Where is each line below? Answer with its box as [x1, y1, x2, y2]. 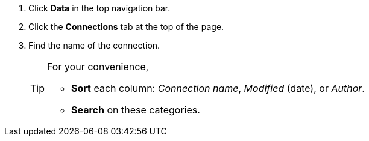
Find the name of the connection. [28, 40, 160, 50]
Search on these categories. [71, 104, 200, 116]
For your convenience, [47, 61, 149, 73]
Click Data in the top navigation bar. [28, 3, 171, 13]
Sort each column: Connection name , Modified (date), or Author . [71, 82, 365, 94]
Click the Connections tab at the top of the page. [28, 22, 224, 32]
